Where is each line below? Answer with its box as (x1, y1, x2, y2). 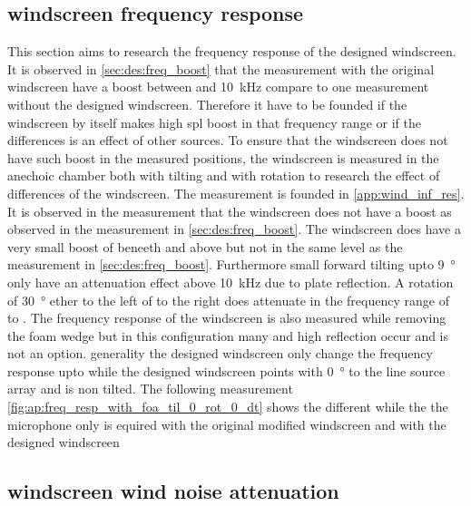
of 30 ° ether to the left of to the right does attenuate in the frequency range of (7, 290, 449, 309)
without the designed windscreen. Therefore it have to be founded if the (7, 94, 407, 113)
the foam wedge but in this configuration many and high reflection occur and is (7, 326, 449, 345)
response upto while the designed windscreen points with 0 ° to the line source (7, 361, 446, 380)
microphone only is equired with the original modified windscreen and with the (7, 414, 446, 433)
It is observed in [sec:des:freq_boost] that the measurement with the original (7, 59, 435, 78)
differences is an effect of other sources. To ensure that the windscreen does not (7, 131, 448, 150)
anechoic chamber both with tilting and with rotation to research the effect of (7, 166, 440, 185)
